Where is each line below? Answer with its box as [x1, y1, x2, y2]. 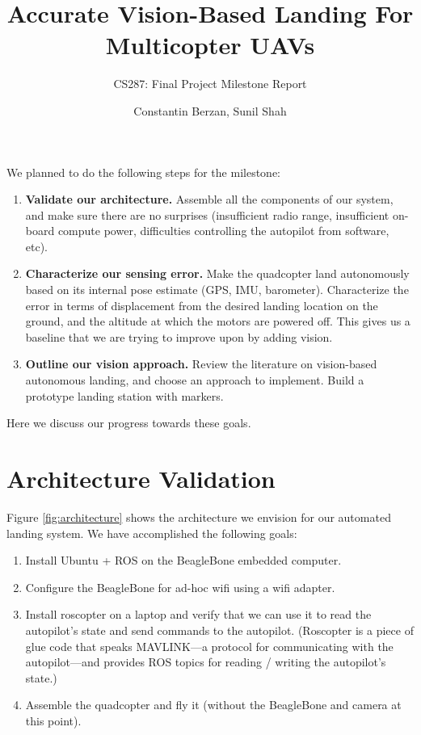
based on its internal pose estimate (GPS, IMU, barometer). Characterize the [25, 281, 409, 298]
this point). [25, 712, 82, 729]
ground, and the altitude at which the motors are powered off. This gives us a [25, 313, 410, 330]
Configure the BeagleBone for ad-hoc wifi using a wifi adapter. [25, 578, 335, 595]
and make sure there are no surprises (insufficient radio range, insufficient [25, 206, 389, 223]
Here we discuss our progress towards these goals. [6, 414, 251, 431]
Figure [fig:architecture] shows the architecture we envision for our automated [6, 508, 391, 525]
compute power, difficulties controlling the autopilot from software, [57, 222, 389, 239]
